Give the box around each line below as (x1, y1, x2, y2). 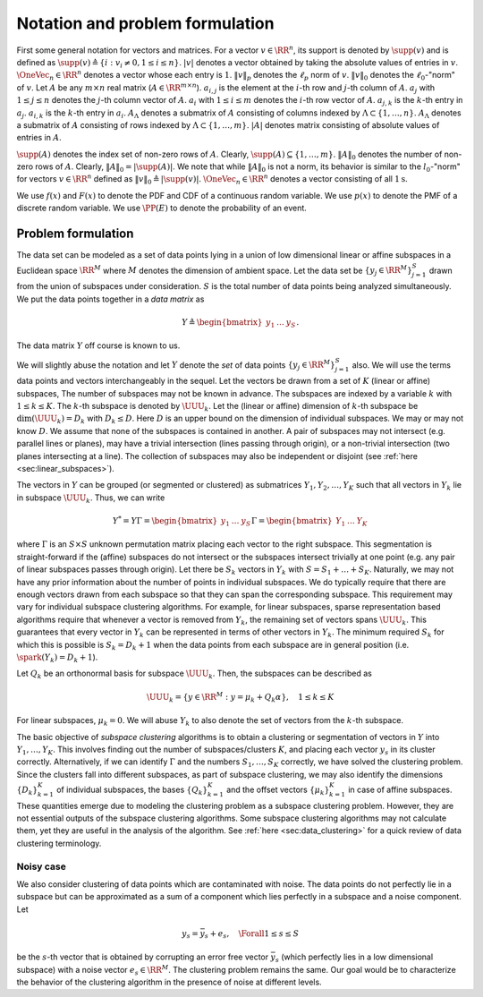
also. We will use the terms (352, 359, 452, 371)
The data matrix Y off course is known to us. (16, 340, 181, 351)
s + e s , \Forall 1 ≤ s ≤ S (204, 928, 300, 941)
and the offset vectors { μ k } (226, 784, 330, 797)
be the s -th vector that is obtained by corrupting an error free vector (16, 951, 269, 962)
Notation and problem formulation (16, 13, 275, 33)
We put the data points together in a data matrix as (16, 294, 205, 304)
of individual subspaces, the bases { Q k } (56, 784, 208, 797)
